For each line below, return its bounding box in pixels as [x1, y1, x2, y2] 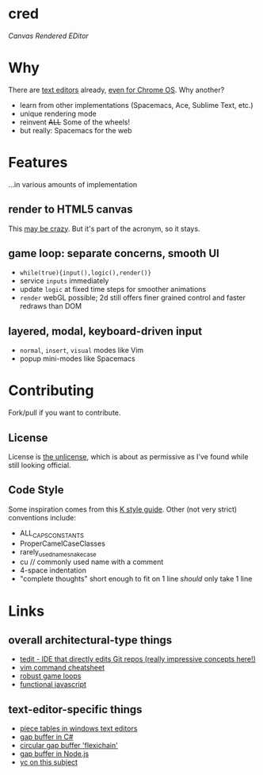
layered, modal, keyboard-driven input [8, 324, 203, 338]
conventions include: [8, 512, 77, 522]
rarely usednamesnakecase [19, 547, 97, 558]
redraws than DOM [19, 301, 82, 311]
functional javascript [19, 680, 87, 689]
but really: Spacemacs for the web [19, 125, 132, 135]
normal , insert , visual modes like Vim [19, 346, 144, 355]
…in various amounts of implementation [8, 179, 138, 189]
